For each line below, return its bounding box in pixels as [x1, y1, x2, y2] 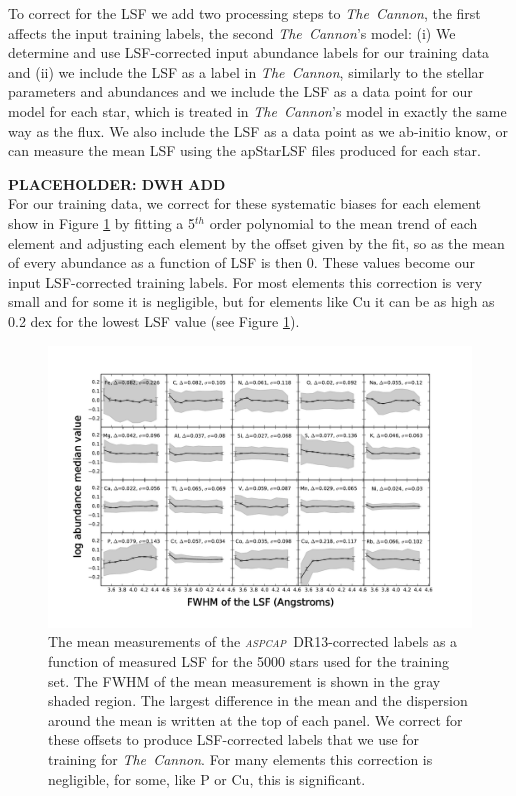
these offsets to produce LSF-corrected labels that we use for [48, 729, 420, 750]
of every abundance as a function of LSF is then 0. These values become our [8, 252, 476, 273]
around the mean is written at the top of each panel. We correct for [48, 709, 463, 730]
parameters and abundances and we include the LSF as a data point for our [8, 81, 473, 102]
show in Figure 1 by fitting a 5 [8, 212, 195, 233]
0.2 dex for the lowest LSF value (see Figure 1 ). [8, 310, 300, 331]
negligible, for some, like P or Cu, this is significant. [48, 768, 366, 789]
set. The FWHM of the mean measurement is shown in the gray [48, 670, 441, 691]
